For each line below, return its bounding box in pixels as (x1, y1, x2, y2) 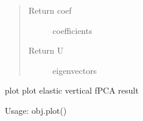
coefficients (52, 24, 92, 36)
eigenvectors (52, 64, 97, 76)
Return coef (28, 4, 72, 16)
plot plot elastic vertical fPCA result (5, 84, 139, 97)
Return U (28, 44, 63, 57)
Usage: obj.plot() (5, 104, 67, 116)
